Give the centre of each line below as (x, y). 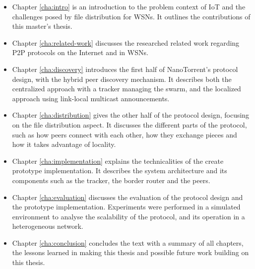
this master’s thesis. (42, 26)
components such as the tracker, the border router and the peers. (111, 180)
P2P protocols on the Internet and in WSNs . (80, 52)
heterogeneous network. (48, 226)
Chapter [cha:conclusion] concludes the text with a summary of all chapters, (128, 242)
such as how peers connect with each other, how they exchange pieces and (125, 134)
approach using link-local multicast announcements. (91, 98)
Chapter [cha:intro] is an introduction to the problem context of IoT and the (129, 6)
